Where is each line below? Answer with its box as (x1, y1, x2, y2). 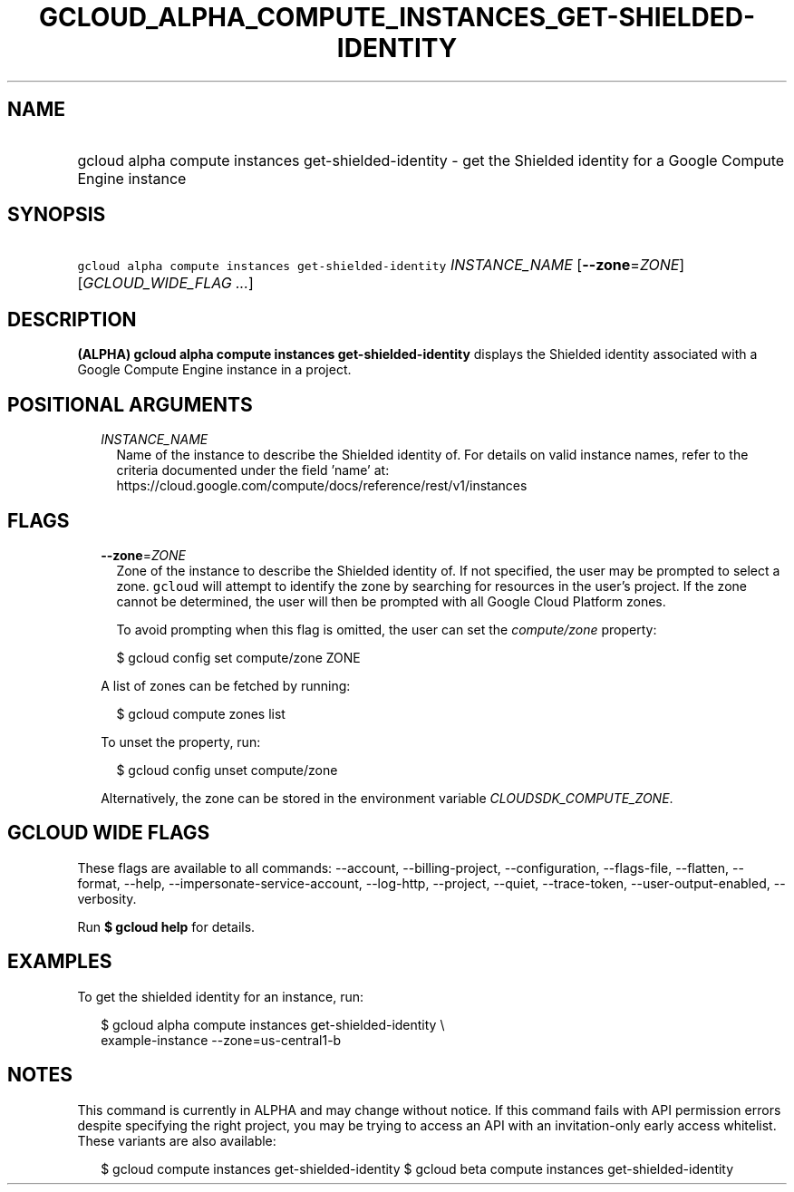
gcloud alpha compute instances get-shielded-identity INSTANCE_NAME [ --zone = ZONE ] (77, 256, 685, 275)
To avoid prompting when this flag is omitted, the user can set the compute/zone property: (116, 621, 657, 637)
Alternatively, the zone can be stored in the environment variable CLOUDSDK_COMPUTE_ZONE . (101, 790, 673, 806)
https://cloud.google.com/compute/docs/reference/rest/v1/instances (116, 478, 528, 494)
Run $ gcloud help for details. (77, 918, 256, 935)
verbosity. (77, 890, 137, 906)
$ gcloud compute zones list (116, 705, 286, 722)
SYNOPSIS (7, 203, 106, 227)
